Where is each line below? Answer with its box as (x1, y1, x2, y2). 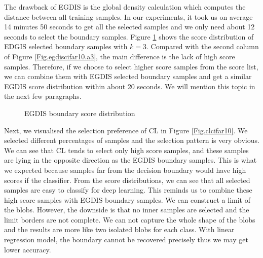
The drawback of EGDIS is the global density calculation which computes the (4, 2, 246, 12)
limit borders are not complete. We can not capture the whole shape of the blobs (4, 214, 255, 225)
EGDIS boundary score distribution (24, 107, 135, 118)
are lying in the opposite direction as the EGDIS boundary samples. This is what (4, 155, 257, 165)
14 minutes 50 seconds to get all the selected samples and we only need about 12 (4, 21, 255, 32)
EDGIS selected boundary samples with (4, 41, 128, 52)
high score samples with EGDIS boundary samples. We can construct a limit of (4, 194, 251, 205)
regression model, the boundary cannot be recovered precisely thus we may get (4, 234, 248, 245)
